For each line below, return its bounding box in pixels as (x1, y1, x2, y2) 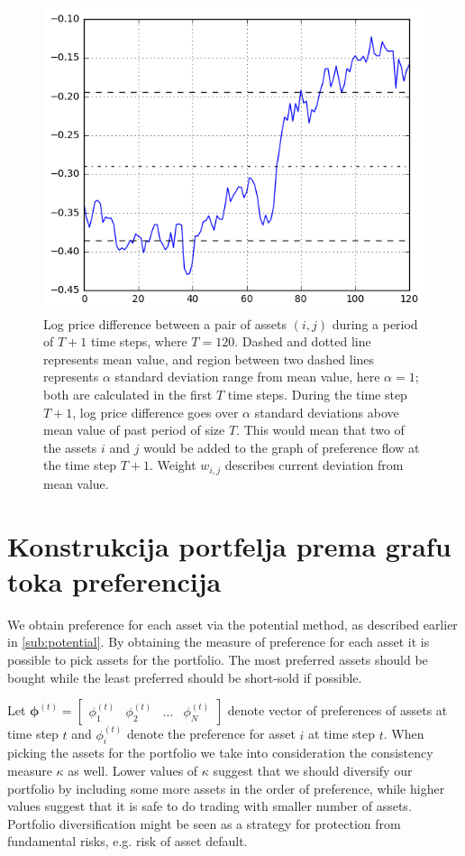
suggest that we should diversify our (213, 760, 413, 779)
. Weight (149, 456, 196, 474)
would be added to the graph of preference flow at (143, 437, 420, 456)
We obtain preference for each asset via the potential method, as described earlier (7, 614, 458, 633)
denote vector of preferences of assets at (227, 701, 448, 720)
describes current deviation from (224, 456, 404, 474)
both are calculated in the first (43, 384, 213, 403)
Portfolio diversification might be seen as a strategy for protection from (7, 814, 401, 833)
